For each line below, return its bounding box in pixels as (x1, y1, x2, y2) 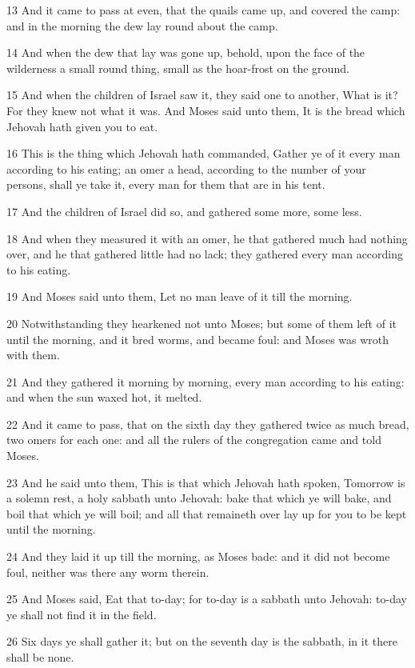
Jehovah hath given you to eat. (6, 118, 158, 134)
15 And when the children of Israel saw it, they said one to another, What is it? (6, 86, 398, 103)
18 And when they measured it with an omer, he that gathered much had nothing (6, 230, 408, 246)
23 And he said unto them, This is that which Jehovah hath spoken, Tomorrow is (6, 474, 405, 490)
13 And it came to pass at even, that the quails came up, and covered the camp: (6, 2, 401, 18)
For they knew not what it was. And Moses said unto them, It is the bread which (6, 102, 405, 118)
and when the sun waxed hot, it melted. (6, 389, 202, 406)
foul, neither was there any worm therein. (6, 563, 209, 580)
